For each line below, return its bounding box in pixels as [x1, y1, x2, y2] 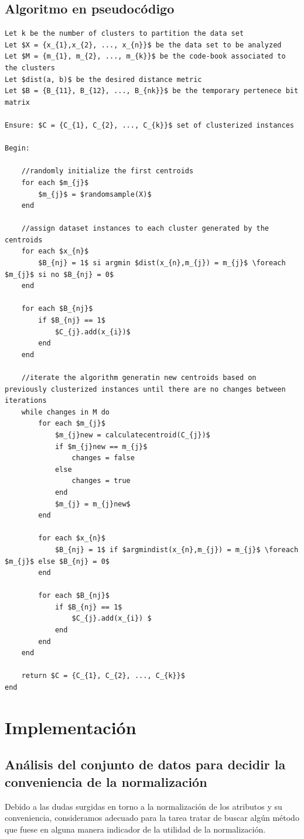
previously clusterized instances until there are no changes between [5, 385, 286, 393]
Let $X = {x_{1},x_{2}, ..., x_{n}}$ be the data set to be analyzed [5, 40, 282, 49]
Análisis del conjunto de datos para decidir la [5, 755, 286, 773]
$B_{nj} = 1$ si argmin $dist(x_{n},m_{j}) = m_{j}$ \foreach [38, 259, 286, 268]
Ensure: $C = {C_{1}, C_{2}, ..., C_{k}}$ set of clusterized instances [5, 121, 294, 129]
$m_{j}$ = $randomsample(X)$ [38, 190, 152, 198]
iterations [5, 396, 47, 405]
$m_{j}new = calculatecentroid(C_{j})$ [54, 430, 210, 439]
